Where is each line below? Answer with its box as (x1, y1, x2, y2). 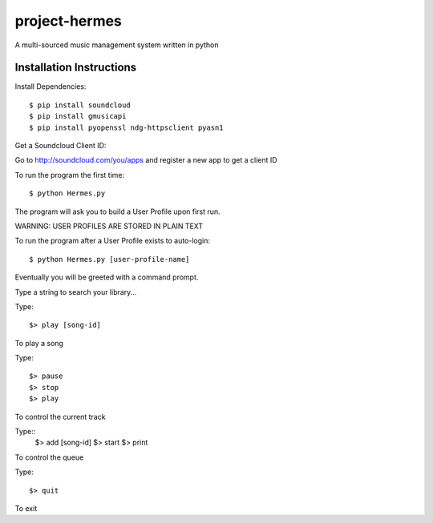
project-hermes (14, 12, 122, 30)
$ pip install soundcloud (29, 100, 132, 110)
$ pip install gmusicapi (29, 112, 127, 121)
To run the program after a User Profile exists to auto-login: (14, 236, 211, 246)
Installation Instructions (14, 61, 137, 74)
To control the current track (14, 412, 106, 421)
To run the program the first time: (14, 170, 125, 179)
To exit (14, 504, 38, 513)
